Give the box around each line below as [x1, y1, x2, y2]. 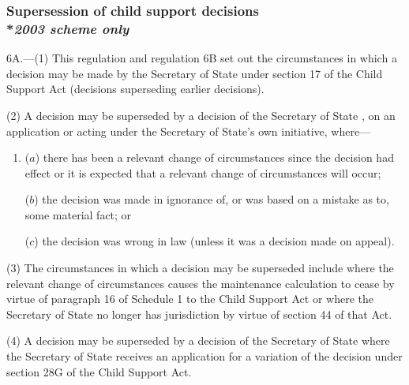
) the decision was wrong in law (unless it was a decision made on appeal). [34, 233, 395, 249]
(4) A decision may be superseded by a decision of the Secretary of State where [6, 332, 390, 349]
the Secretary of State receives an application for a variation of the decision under [6, 348, 403, 364]
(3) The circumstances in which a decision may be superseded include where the [6, 260, 394, 276]
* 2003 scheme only [6, 18, 129, 38]
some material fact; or [24, 206, 132, 222]
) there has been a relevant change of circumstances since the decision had [35, 149, 394, 166]
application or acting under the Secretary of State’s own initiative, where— [6, 122, 371, 139]
